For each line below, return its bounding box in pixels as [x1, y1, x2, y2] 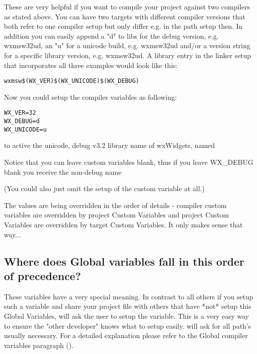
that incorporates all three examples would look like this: [4, 60, 178, 70]
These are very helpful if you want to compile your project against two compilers [4, 1, 250, 11]
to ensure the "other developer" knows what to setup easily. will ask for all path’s [4, 320, 251, 331]
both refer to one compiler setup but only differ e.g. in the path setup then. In [4, 21, 243, 31]
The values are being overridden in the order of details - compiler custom [4, 200, 227, 210]
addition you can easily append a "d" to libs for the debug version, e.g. [4, 30, 219, 41]
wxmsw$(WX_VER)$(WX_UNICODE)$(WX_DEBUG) [4, 77, 140, 85]
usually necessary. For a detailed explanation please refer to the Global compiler [4, 330, 248, 341]
